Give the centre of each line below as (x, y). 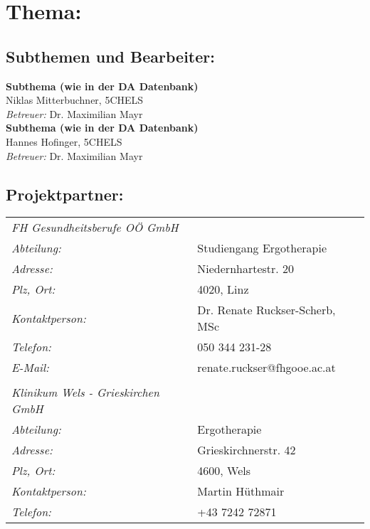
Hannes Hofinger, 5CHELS (64, 141)
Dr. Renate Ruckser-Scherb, (266, 310)
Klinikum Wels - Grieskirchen (85, 392)
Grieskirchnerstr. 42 (247, 450)
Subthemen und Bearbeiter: (110, 56)
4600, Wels (224, 471)
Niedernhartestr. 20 (246, 269)
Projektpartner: (65, 194)
